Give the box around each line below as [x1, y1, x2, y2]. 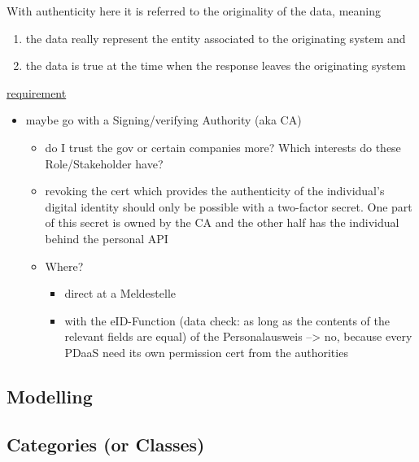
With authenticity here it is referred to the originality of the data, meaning [7, 2, 381, 19]
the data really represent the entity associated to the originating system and [25, 29, 406, 46]
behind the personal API [45, 229, 168, 246]
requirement [7, 84, 67, 101]
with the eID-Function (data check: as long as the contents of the [64, 312, 390, 329]
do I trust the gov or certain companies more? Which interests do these [45, 138, 401, 155]
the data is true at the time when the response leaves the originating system [25, 57, 406, 74]
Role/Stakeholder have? [45, 155, 164, 172]
